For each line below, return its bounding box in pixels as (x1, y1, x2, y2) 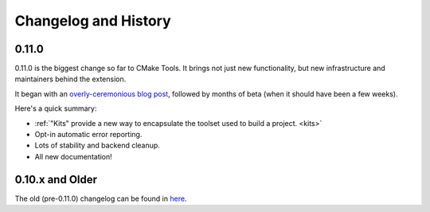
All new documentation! (34, 151, 113, 161)
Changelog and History (14, 12, 171, 29)
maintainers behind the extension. (14, 74, 127, 84)
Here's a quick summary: (14, 104, 97, 113)
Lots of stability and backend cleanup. (34, 140, 161, 151)
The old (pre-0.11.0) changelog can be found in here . (14, 194, 187, 203)
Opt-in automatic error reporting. (34, 130, 143, 139)
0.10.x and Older (14, 172, 98, 186)
